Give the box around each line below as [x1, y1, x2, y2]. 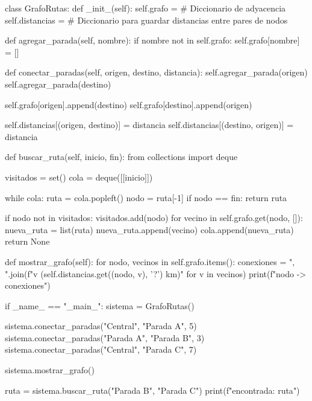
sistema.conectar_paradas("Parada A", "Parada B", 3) [5, 331, 205, 344]
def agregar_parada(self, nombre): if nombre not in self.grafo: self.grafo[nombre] [5, 34, 300, 47]
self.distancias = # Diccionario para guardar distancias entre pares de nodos [5, 13, 288, 26]
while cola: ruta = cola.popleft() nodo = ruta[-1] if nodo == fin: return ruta [5, 191, 287, 204]
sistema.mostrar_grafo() [5, 364, 95, 376]
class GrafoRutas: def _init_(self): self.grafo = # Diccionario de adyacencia [5, 2, 286, 14]
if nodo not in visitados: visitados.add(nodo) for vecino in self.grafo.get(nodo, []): [5, 211, 303, 224]
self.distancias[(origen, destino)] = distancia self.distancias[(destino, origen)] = [5, 118, 294, 131]
